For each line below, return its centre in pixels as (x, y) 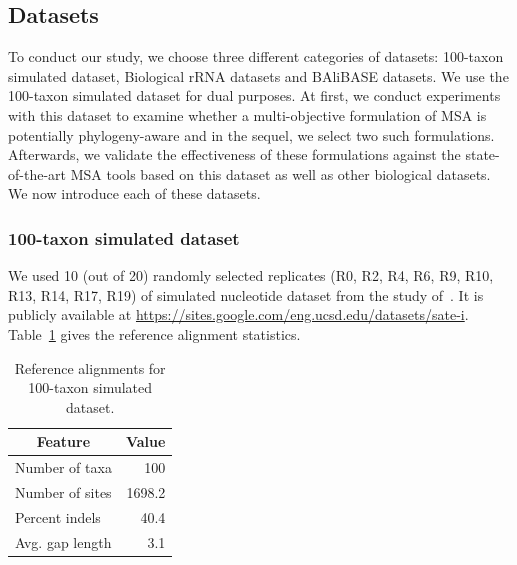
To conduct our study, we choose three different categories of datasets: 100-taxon (256, 56)
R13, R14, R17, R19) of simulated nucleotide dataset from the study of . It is (246, 294)
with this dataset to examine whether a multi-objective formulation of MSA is (247, 114)
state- (482, 154)
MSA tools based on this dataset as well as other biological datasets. (280, 173)
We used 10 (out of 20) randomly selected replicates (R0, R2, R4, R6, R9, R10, (251, 275)
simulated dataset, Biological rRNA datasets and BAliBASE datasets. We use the (258, 75)
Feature (63, 441)
